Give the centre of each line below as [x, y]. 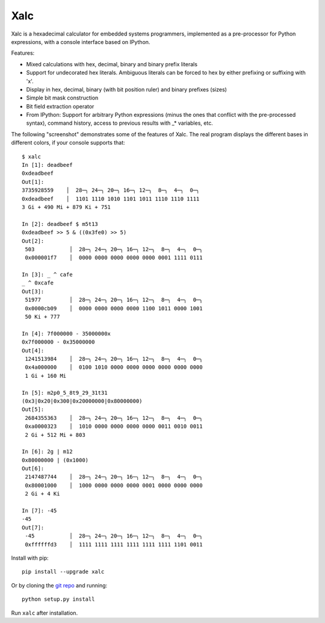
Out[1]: [33, 182]
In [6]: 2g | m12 [47, 452]
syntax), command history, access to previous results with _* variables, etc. [119, 123]
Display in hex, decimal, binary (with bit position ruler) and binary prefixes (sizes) [126, 89]
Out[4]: [33, 350]
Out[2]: [33, 241]
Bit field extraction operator [60, 106]
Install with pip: [30, 558]
